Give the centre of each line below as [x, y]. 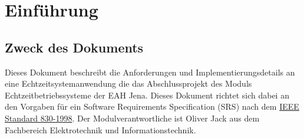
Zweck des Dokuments [74, 47]
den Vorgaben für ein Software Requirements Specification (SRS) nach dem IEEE [152, 106]
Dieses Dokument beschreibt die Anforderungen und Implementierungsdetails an [150, 72]
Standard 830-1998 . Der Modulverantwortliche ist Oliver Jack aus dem [132, 118]
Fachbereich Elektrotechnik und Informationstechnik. [100, 129]
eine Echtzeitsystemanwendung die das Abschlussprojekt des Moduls [128, 83]
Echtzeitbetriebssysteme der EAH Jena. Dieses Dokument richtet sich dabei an [147, 95]
